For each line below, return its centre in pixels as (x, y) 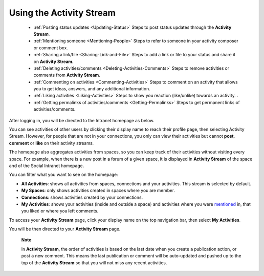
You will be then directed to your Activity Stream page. (65, 229)
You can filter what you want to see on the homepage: (64, 175)
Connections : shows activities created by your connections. (82, 197)
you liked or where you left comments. (60, 211)
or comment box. (51, 48)
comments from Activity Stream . (67, 75)
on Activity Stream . (54, 62)
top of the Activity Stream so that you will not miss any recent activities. (94, 263)
